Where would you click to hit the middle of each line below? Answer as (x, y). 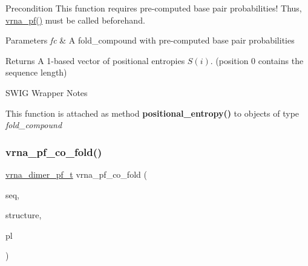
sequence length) (36, 72)
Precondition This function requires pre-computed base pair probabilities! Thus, (154, 8)
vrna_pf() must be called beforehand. (75, 20)
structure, (24, 215)
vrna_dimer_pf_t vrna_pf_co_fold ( (76, 174)
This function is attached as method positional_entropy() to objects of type (152, 113)
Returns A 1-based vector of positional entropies (95, 60)
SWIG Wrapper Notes (47, 92)
